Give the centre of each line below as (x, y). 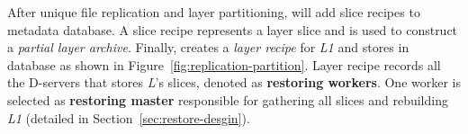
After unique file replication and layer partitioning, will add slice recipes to (214, 12)
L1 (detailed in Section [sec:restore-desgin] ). (129, 117)
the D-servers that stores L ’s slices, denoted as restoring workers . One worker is (234, 82)
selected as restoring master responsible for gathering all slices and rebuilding (228, 99)
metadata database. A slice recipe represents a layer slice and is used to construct (233, 29)
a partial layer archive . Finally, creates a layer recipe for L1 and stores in (208, 47)
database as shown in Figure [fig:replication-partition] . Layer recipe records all (224, 64)
